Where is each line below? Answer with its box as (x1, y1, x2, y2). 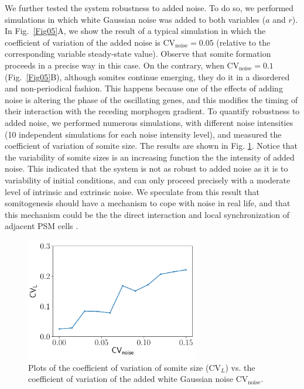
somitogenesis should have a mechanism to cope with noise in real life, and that (5, 197, 291, 209)
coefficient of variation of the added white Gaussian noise (28, 373, 233, 385)
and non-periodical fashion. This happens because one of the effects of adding (5, 82, 283, 94)
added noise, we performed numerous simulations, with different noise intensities (5, 116, 293, 128)
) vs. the (225, 361, 255, 373)
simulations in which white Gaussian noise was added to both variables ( (5, 13, 266, 25)
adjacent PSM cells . (5, 220, 78, 232)
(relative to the (216, 36, 271, 48)
